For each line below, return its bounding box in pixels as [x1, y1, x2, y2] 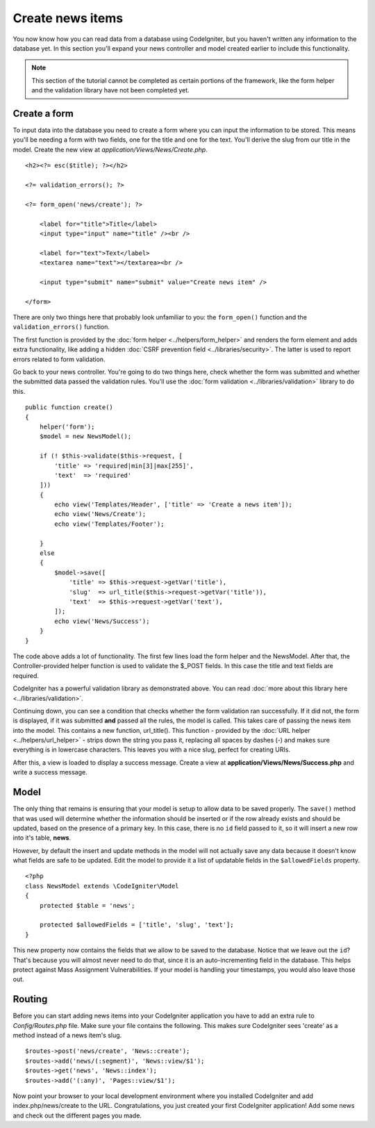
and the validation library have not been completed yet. [31, 86, 190, 94]
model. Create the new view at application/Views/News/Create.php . [12, 145, 208, 154]
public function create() [25, 404, 114, 411]
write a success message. [12, 768, 87, 777]
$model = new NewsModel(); [39, 433, 132, 440]
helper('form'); [39, 422, 95, 431]
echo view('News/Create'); [54, 511, 147, 518]
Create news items [12, 10, 124, 26]
